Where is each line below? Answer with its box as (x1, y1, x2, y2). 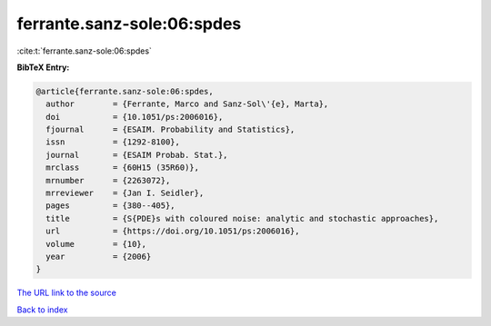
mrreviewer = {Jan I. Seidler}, (45, 188, 205, 199)
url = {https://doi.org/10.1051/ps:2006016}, (45, 226, 300, 236)
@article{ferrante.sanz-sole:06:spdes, (35, 86, 214, 96)
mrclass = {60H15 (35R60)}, (45, 163, 200, 173)
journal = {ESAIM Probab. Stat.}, (45, 150, 228, 160)
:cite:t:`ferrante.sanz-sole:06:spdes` (16, 45, 152, 56)
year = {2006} (45, 252, 152, 262)
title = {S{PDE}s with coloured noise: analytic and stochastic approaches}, (45, 213, 439, 223)
